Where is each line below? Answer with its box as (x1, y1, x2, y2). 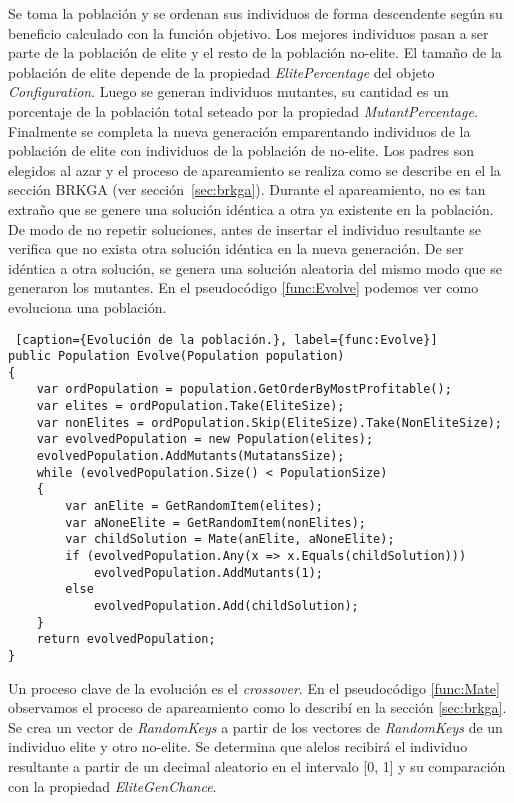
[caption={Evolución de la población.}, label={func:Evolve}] (15, 332, 438, 347)
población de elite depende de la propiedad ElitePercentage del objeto (8, 61, 435, 82)
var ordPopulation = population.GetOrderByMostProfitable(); (36, 382, 452, 397)
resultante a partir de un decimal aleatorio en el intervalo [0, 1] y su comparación (8, 756, 506, 776)
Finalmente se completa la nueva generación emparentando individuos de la (8, 120, 471, 141)
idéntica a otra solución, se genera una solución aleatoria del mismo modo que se (8, 257, 502, 278)
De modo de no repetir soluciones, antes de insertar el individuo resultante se (8, 218, 481, 239)
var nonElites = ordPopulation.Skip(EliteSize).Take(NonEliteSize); (36, 415, 502, 430)
